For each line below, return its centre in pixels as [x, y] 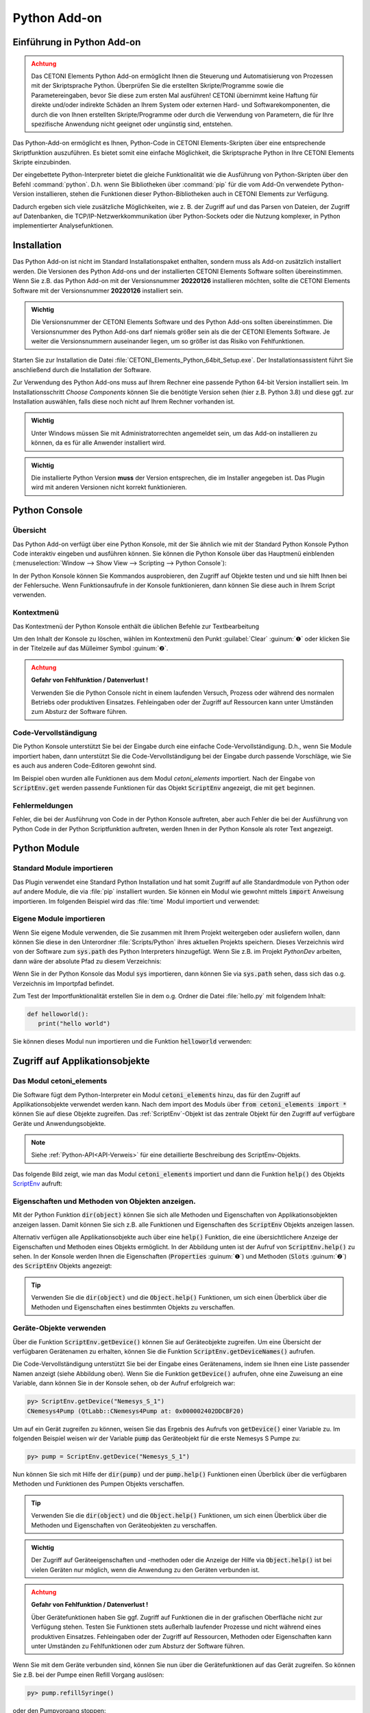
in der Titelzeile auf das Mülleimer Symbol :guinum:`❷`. [90, 648]
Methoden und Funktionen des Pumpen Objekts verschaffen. [99, 1484]
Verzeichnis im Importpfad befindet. [63, 983]
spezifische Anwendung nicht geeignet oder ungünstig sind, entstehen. [132, 124]
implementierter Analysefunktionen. [63, 225]
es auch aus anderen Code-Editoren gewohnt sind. [85, 766]
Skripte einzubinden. [42, 162]
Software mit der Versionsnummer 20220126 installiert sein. [98, 291]
